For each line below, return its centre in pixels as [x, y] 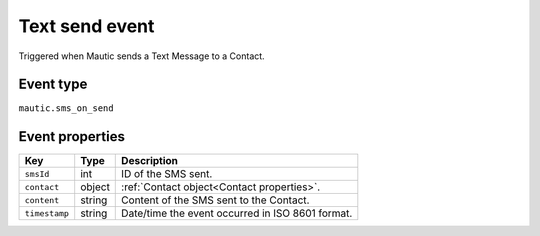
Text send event [86, 26]
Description [150, 161]
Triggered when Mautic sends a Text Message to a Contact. [141, 56]
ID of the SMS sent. [167, 174]
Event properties [71, 136]
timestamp [47, 213]
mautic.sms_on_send [66, 108]
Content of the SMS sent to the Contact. [215, 200]
